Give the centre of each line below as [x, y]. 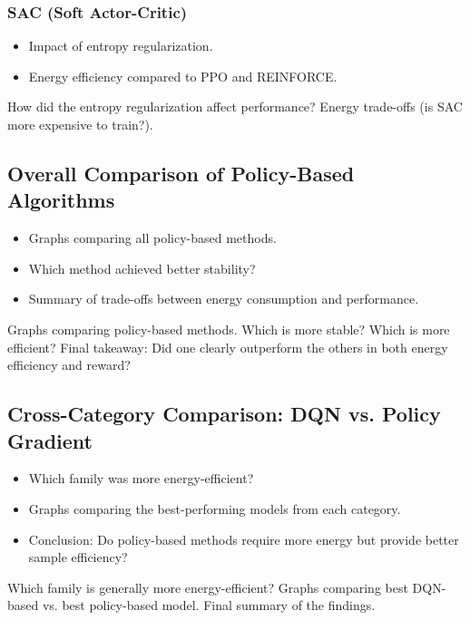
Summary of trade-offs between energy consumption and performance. [224, 299]
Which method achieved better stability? [142, 268]
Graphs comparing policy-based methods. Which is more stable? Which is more [229, 329]
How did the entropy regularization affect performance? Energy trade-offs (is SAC [235, 107]
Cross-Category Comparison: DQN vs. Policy [224, 414]
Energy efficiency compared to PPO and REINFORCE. [183, 76]
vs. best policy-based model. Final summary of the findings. [209, 605]
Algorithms [61, 200]
